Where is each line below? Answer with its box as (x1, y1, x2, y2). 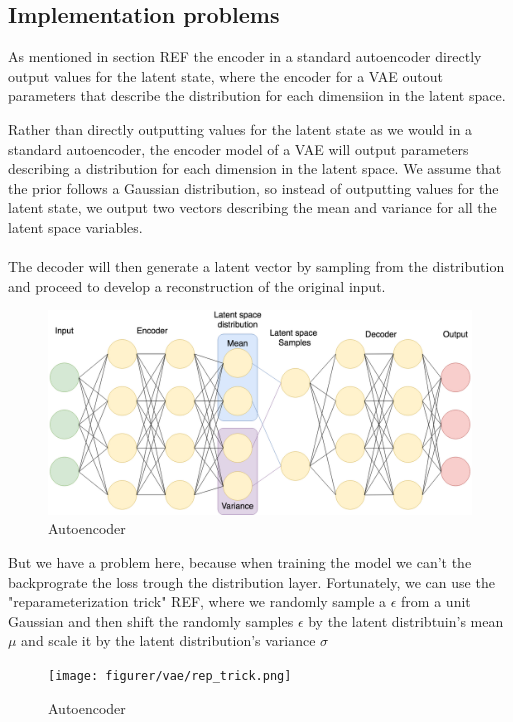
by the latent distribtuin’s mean (308, 610, 504, 631)
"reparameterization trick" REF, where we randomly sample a (8, 591, 387, 612)
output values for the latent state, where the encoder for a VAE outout (8, 65, 443, 86)
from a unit (401, 591, 471, 612)
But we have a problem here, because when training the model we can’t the (8, 552, 472, 573)
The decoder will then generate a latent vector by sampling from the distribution (8, 256, 505, 277)
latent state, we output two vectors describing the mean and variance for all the (8, 197, 497, 218)
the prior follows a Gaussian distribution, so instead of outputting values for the (8, 177, 499, 198)
